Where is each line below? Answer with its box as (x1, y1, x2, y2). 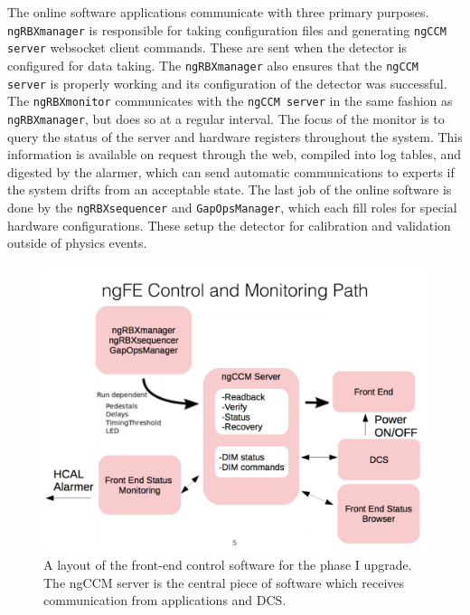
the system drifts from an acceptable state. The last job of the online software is (7, 180, 452, 199)
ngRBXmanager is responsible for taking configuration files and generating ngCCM (7, 20, 446, 39)
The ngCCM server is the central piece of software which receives (43, 572, 405, 591)
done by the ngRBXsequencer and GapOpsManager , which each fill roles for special (7, 197, 457, 216)
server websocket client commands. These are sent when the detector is (7, 38, 407, 57)
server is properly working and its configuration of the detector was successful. (7, 73, 447, 92)
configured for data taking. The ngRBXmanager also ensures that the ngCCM (7, 55, 418, 74)
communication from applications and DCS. (43, 591, 287, 610)
